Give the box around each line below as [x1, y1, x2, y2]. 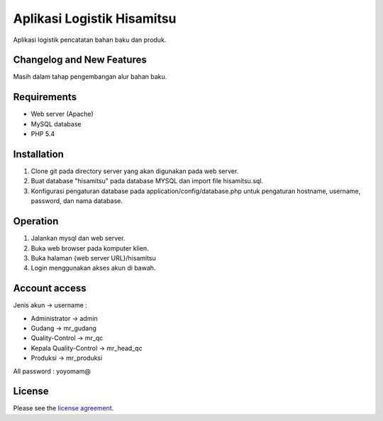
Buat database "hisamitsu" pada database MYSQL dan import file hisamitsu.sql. [30, 177, 264, 185]
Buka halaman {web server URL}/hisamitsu [30, 253, 156, 262]
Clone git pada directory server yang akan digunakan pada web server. [30, 167, 239, 175]
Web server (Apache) [30, 110, 94, 119]
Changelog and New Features [13, 54, 147, 66]
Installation [13, 148, 64, 160]
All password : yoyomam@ [13, 366, 91, 376]
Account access [13, 283, 87, 295]
